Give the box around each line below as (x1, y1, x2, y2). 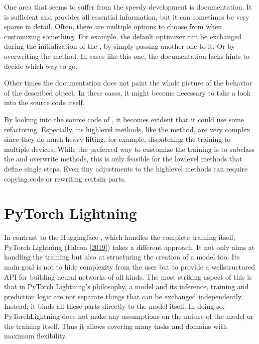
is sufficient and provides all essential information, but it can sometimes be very (4, 11, 249, 22)
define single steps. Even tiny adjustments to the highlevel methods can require (4, 163, 248, 174)
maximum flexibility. (4, 330, 67, 341)
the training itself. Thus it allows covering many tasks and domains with (4, 320, 227, 331)
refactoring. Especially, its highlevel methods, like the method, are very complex (4, 124, 250, 134)
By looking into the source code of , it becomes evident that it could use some (4, 114, 244, 124)
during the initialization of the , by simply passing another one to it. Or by (4, 41, 235, 51)
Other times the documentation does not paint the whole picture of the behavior (4, 77, 252, 88)
